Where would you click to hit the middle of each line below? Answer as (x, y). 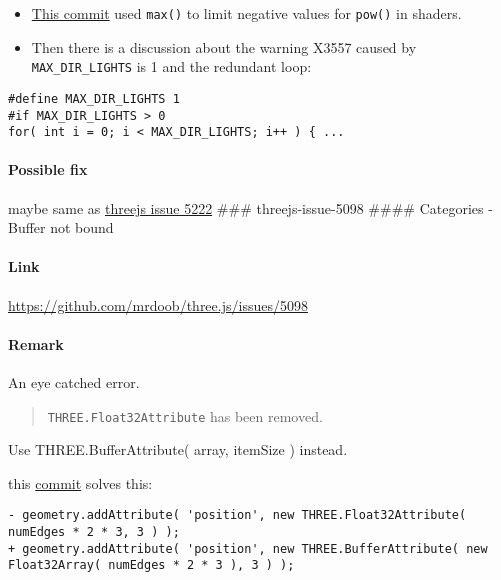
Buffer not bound (61, 227)
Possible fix (48, 169)
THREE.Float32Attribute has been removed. (185, 415)
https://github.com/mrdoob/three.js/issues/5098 (158, 304)
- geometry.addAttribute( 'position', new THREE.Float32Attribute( (237, 515)
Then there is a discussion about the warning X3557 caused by (224, 46)
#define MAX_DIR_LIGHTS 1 (94, 98)
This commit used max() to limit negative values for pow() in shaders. (246, 13)
